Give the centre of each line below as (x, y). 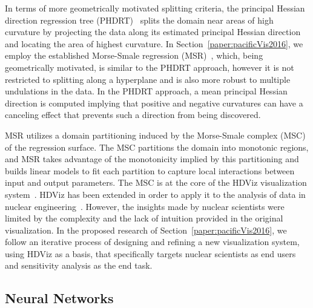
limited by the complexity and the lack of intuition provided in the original (144, 218)
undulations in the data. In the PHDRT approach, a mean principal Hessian (146, 91)
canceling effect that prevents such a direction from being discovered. (133, 115)
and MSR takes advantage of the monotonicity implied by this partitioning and (152, 159)
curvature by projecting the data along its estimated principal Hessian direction (153, 32)
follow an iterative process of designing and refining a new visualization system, (152, 242)
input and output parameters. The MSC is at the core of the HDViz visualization (156, 182)
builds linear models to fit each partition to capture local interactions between (150, 170)
